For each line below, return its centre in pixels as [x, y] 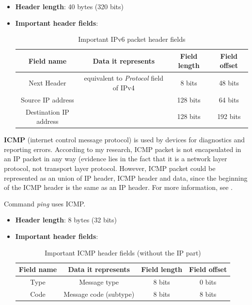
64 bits [229, 99]
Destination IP [47, 111]
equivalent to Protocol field [124, 78]
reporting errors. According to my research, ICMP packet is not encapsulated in [123, 149]
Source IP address [47, 99]
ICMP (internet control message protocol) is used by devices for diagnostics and [124, 140]
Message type [99, 281]
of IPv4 [124, 87]
